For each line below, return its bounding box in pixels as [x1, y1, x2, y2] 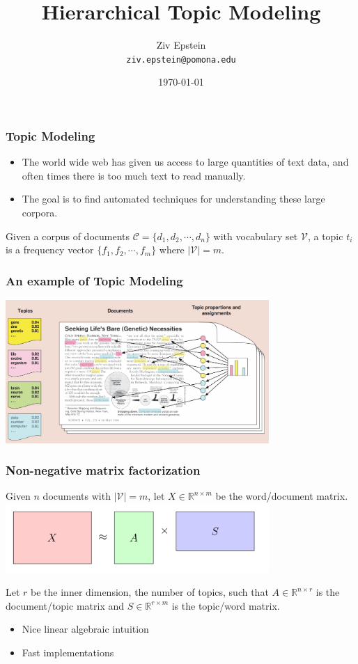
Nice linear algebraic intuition [22, 622, 149, 636]
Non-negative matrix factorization [6, 461, 201, 479]
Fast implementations [22, 645, 114, 660]
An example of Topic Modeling [6, 271, 183, 289]
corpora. [22, 205, 58, 220]
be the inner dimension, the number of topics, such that [31, 585, 269, 599]
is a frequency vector [6, 242, 94, 257]
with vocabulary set [213, 228, 298, 243]
